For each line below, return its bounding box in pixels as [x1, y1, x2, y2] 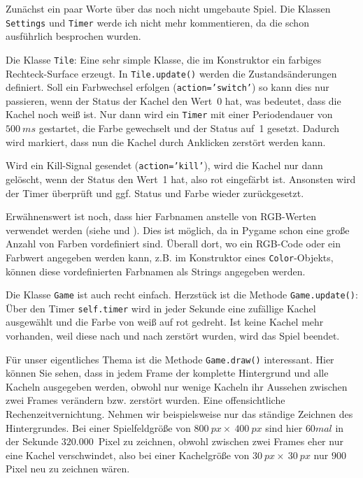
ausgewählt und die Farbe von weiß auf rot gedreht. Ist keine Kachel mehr [6, 314, 324, 329]
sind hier [265, 420, 303, 435]
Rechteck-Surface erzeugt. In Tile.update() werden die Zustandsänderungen [6, 66, 337, 80]
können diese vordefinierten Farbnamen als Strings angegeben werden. [6, 263, 306, 278]
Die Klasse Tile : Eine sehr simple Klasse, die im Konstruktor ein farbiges [6, 52, 322, 66]
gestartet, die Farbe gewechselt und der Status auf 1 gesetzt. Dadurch [38, 121, 340, 136]
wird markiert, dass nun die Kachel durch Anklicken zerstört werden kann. [6, 134, 326, 149]
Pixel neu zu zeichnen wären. [6, 461, 130, 476]
